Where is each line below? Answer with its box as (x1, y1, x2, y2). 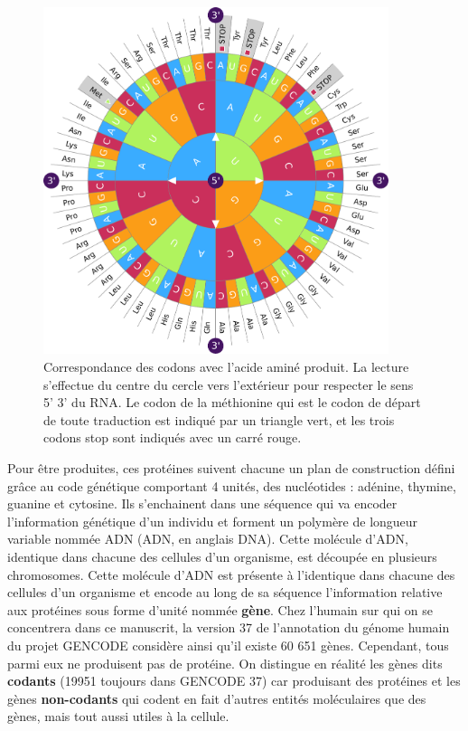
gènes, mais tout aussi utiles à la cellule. (7, 707, 229, 726)
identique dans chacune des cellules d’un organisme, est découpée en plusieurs (7, 546, 437, 565)
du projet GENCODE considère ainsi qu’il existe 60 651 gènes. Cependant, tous (7, 635, 449, 654)
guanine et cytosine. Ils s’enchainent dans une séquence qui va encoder (7, 494, 398, 513)
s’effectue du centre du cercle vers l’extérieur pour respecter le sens (43, 375, 414, 394)
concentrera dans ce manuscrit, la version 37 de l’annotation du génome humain (7, 618, 450, 637)
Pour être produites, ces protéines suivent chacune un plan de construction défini (7, 459, 455, 478)
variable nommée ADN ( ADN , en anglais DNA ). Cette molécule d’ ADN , (7, 529, 408, 548)
